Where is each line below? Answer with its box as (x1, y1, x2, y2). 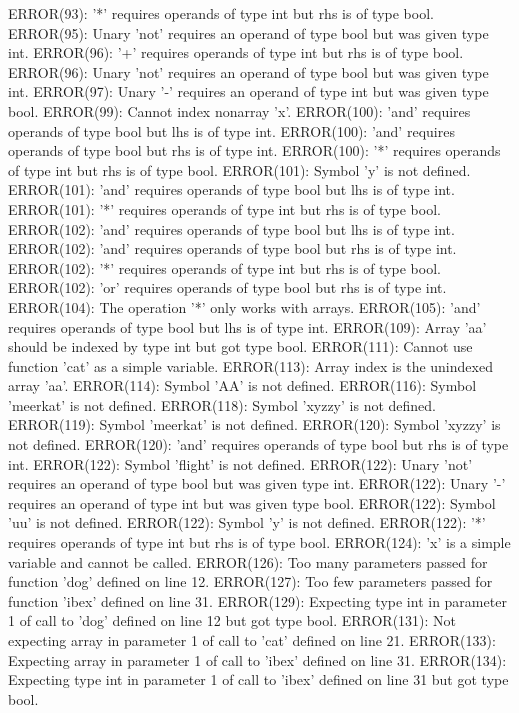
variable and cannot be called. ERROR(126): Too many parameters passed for (8, 551, 488, 572)
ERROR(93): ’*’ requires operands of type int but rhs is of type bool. (8, 3, 434, 23)
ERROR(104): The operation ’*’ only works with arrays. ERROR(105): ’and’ (8, 296, 481, 317)
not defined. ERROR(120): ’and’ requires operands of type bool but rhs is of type (8, 434, 509, 455)
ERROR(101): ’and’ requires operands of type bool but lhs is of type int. (8, 179, 455, 200)
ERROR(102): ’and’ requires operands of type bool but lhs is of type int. (8, 218, 455, 239)
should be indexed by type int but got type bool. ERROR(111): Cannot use (8, 336, 473, 357)
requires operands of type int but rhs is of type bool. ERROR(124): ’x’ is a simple (8, 532, 511, 553)
